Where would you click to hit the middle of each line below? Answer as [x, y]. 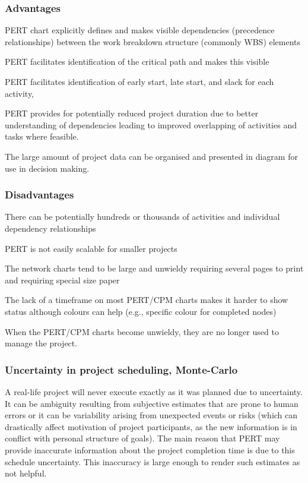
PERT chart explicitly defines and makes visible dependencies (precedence [140, 30]
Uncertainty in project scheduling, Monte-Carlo [121, 369]
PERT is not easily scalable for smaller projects [91, 248]
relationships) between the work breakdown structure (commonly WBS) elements [153, 41]
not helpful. [26, 473]
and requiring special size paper [62, 280]
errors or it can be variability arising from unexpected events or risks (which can [151, 415]
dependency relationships [50, 228]
